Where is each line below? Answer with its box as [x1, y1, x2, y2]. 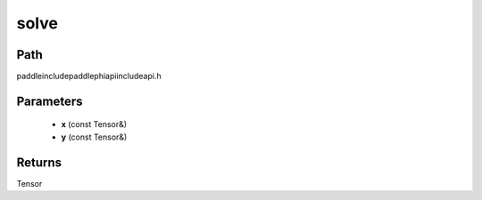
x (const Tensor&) [61, 119, 128, 130]
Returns [16, 155, 62, 170]
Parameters [16, 93, 83, 108]
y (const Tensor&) [61, 132, 128, 142]
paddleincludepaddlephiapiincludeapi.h [16, 71, 162, 82]
